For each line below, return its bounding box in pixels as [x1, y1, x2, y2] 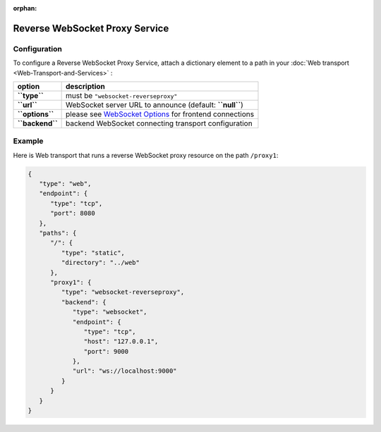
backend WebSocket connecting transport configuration [66, 118, 253, 128]
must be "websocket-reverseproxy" [66, 90, 178, 100]
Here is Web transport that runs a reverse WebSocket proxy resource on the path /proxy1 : [13, 151, 279, 159]
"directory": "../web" [61, 259, 140, 267]
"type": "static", [61, 249, 125, 257]
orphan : [13, 4, 37, 12]
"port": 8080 [50, 209, 95, 218]
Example [13, 136, 44, 146]
